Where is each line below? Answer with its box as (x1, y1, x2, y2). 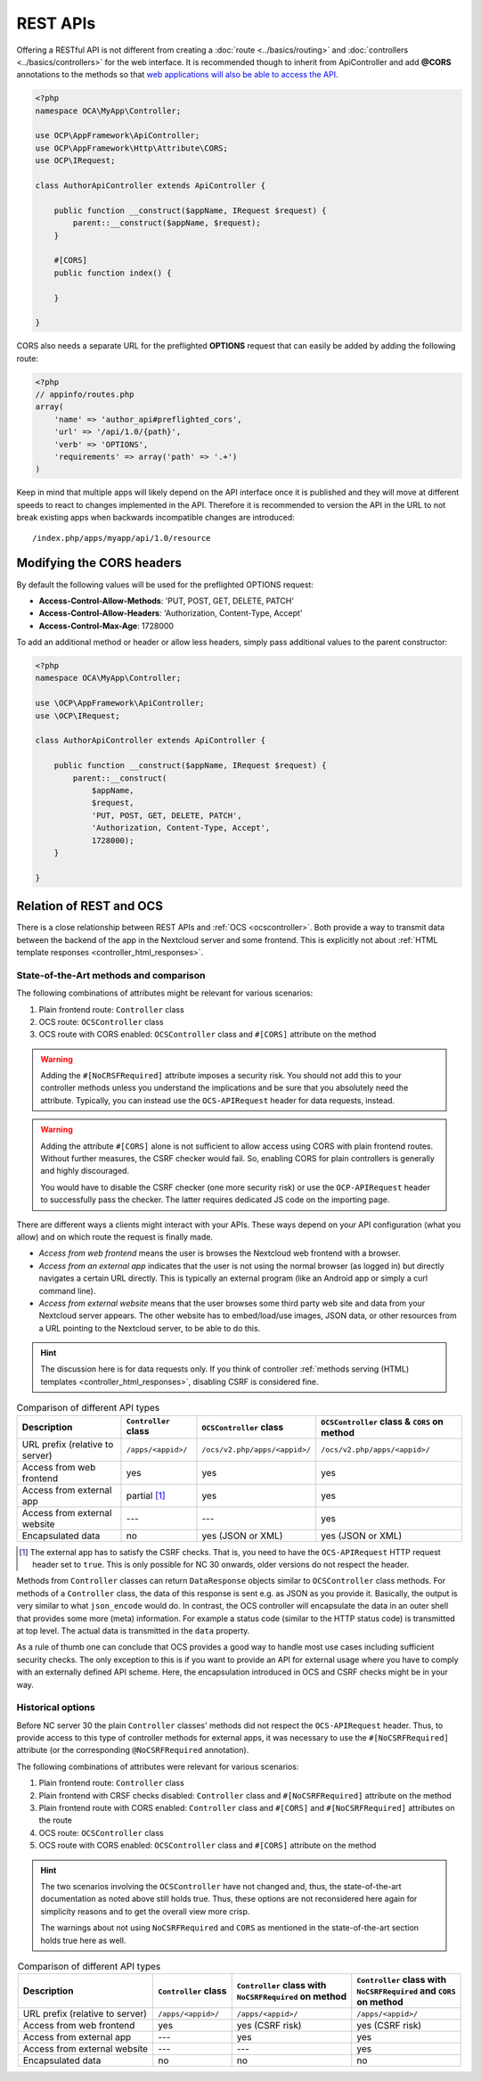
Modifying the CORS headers (16, 555, 182, 570)
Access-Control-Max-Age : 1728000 (38, 620, 174, 631)
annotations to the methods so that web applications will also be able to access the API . (16, 70, 338, 80)
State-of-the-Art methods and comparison (16, 969, 206, 981)
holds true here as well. (40, 1935, 126, 1946)
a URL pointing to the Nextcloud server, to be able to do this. (38, 1323, 261, 1333)
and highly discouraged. (40, 1166, 129, 1176)
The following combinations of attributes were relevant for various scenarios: (16, 1761, 299, 1772)
